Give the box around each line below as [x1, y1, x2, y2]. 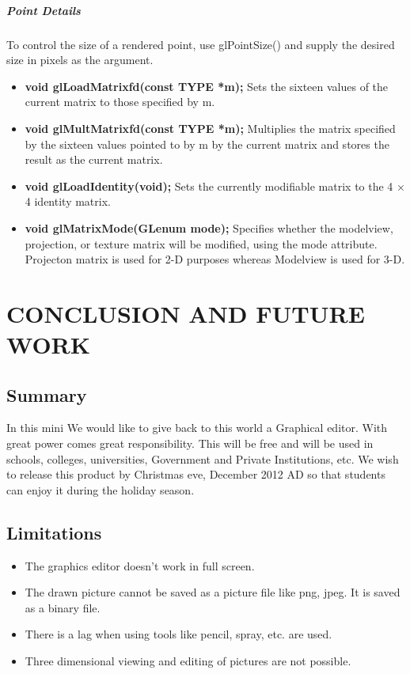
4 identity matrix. [25, 193, 111, 210]
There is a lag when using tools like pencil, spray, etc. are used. [25, 626, 332, 642]
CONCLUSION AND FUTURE [6, 297, 365, 329]
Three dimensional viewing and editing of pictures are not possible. [25, 653, 351, 668]
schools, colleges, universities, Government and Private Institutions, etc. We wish [6, 450, 399, 467]
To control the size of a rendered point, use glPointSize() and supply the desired [6, 36, 395, 52]
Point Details [6, 2, 81, 18]
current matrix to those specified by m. [25, 93, 215, 110]
